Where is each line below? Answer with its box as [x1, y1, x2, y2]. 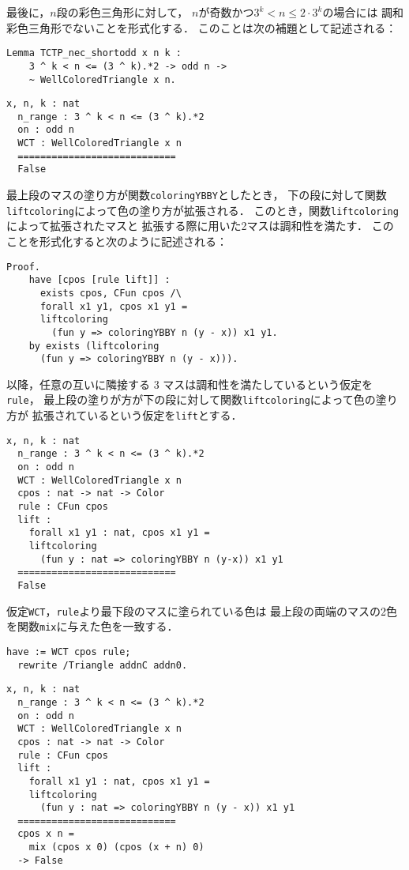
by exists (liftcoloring [28, 340, 159, 352]
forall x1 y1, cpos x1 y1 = [39, 300, 188, 312]
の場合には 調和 [322, 4, 404, 20]
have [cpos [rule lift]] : [28, 274, 171, 286]
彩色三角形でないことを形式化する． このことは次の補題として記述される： [6, 19, 397, 36]
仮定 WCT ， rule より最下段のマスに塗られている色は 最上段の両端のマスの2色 [6, 602, 398, 619]
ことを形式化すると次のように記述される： [6, 233, 227, 249]
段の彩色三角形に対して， [56, 4, 189, 20]
